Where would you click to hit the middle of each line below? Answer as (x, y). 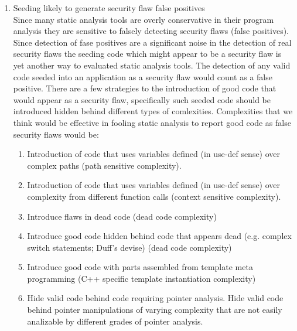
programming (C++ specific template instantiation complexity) (141, 278)
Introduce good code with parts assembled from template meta (140, 267)
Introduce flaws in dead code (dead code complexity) (122, 216)
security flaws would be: (56, 134)
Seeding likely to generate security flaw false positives (109, 8)
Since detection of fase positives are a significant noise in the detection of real (152, 42)
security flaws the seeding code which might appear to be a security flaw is (147, 54)
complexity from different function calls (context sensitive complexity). (154, 196)
